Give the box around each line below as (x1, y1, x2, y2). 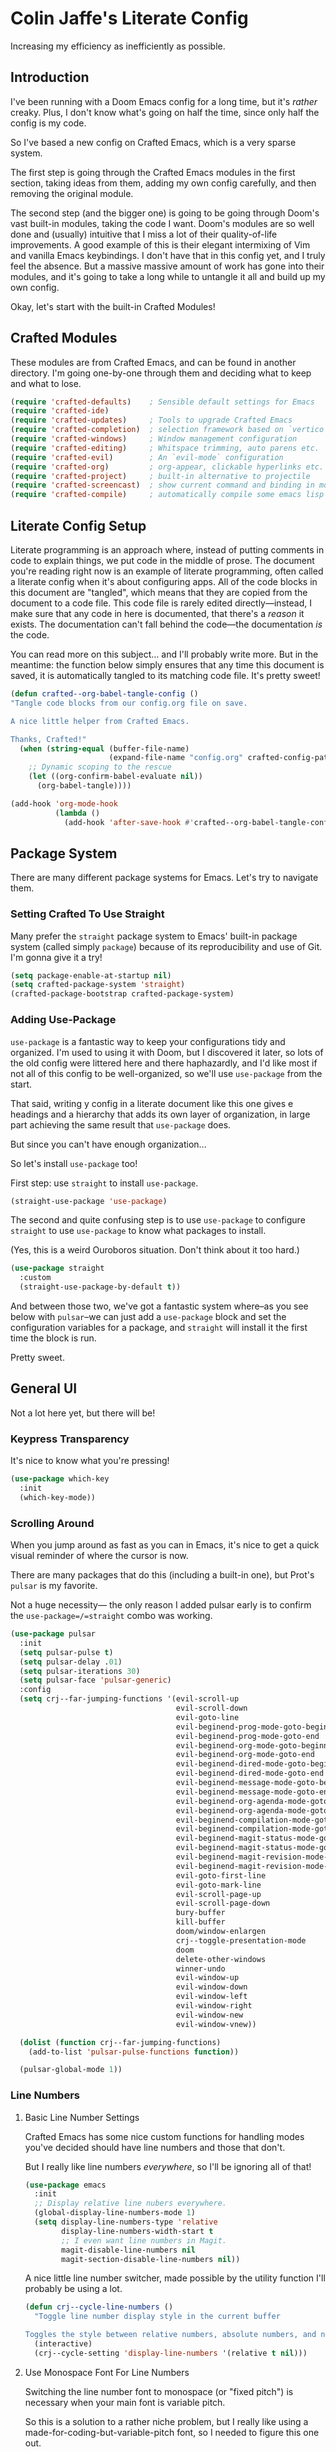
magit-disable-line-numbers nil (61, 2245, 196, 2255)
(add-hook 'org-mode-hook (10, 798, 118, 809)
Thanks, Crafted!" (10, 734, 87, 744)
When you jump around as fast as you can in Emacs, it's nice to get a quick (10, 1539, 320, 1551)
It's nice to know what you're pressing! (10, 1455, 170, 1467)
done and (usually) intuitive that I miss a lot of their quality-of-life (10, 228, 278, 240)
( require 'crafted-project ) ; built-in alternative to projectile (10, 471, 311, 481)
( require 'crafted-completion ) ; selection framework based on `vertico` (10, 425, 329, 435)
